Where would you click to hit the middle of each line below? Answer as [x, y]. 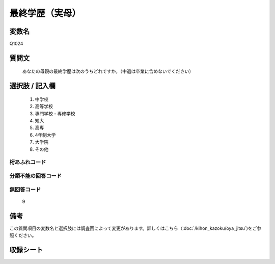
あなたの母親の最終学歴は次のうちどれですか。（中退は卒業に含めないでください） [108, 71]
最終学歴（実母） [45, 13]
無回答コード [25, 190]
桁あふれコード [28, 162]
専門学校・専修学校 [55, 113]
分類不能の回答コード [36, 176]
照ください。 [23, 235]
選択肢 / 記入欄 [33, 86]
